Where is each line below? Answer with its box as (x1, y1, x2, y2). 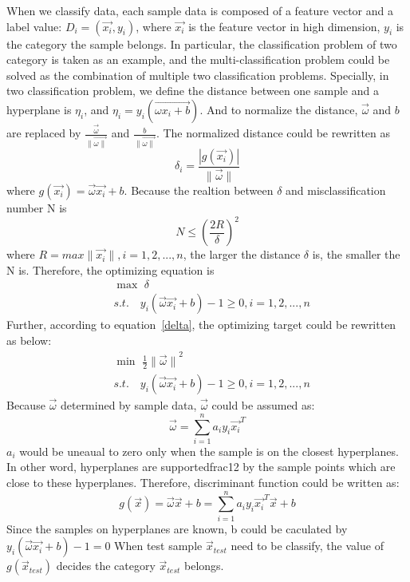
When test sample (114, 537, 203, 554)
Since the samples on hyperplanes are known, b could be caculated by (6, 520, 348, 536)
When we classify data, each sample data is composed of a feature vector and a (6, 2, 393, 18)
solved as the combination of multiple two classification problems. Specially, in (6, 66, 389, 83)
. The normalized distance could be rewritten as (156, 125, 391, 141)
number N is (6, 200, 67, 216)
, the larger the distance (183, 246, 301, 263)
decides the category (56, 557, 156, 574)
